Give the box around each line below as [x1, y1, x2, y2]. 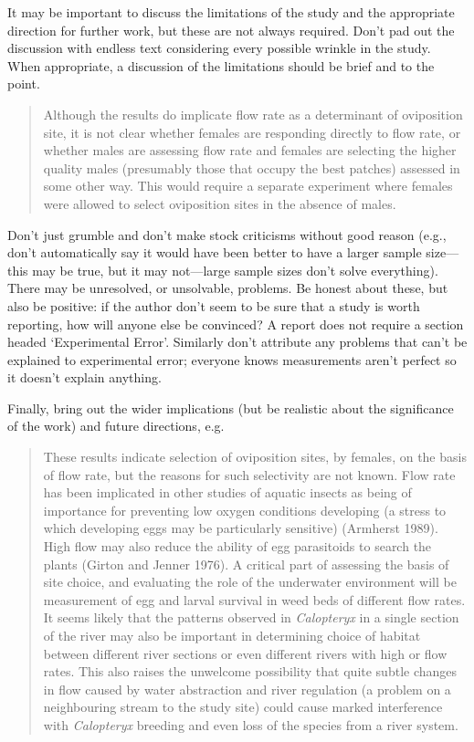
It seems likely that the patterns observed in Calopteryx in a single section [43, 608, 459, 627]
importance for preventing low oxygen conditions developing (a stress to [43, 500, 447, 519]
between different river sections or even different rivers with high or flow [43, 643, 448, 663]
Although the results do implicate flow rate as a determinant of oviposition [43, 104, 463, 123]
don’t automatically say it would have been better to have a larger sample [7, 243, 422, 262]
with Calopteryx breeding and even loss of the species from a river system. [43, 715, 458, 734]
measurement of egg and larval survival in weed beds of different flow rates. [43, 590, 466, 609]
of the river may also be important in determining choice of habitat [43, 626, 421, 644]
